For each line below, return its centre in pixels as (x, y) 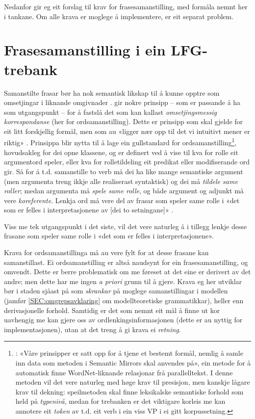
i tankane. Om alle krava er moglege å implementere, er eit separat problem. (119, 16)
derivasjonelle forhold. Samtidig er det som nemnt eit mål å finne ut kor (112, 310)
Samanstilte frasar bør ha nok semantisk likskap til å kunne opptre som (112, 92)
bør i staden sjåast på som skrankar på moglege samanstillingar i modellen (116, 291)
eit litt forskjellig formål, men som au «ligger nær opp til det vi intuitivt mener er (127, 131)
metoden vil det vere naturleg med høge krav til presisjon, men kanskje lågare (133, 382)
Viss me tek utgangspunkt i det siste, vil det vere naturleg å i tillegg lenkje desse (126, 226)
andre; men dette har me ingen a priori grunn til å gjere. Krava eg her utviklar (123, 281)
